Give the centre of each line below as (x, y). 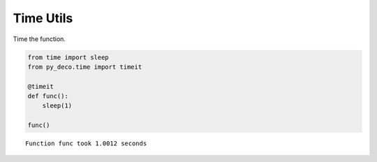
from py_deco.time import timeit (85, 67)
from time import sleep (68, 57)
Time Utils (43, 18)
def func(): (48, 96)
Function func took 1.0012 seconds (86, 144)
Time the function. (39, 39)
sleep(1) (57, 106)
